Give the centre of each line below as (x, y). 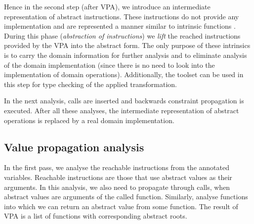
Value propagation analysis (74, 147)
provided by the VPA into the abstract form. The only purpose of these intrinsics (127, 45)
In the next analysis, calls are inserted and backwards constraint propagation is (124, 101)
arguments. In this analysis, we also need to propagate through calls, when (117, 187)
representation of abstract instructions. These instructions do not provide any (122, 16)
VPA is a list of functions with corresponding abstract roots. (96, 216)
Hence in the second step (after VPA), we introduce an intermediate (107, 6)
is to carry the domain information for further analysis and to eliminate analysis (126, 55)
